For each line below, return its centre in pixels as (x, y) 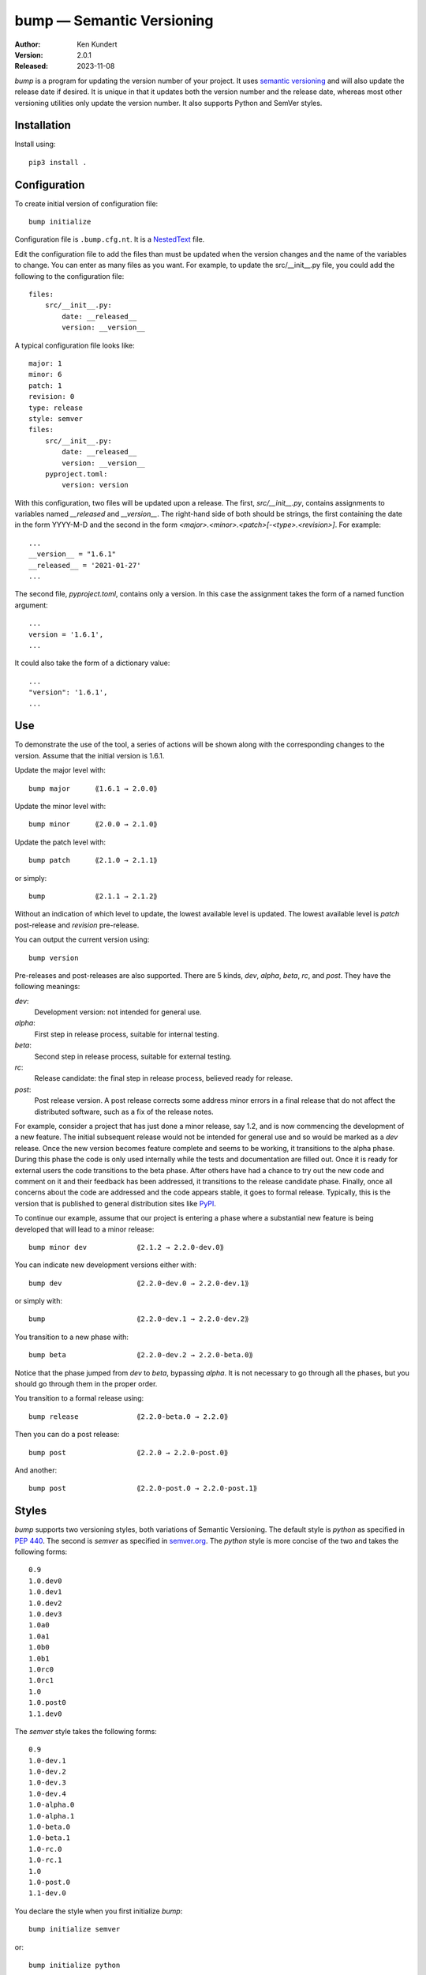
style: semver (56, 418)
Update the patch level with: (60, 842)
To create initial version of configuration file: (86, 203)
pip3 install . (58, 162)
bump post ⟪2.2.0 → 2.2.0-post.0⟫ (129, 1452)
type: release (56, 408)
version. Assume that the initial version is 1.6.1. (90, 755)
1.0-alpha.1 (52, 1816)
